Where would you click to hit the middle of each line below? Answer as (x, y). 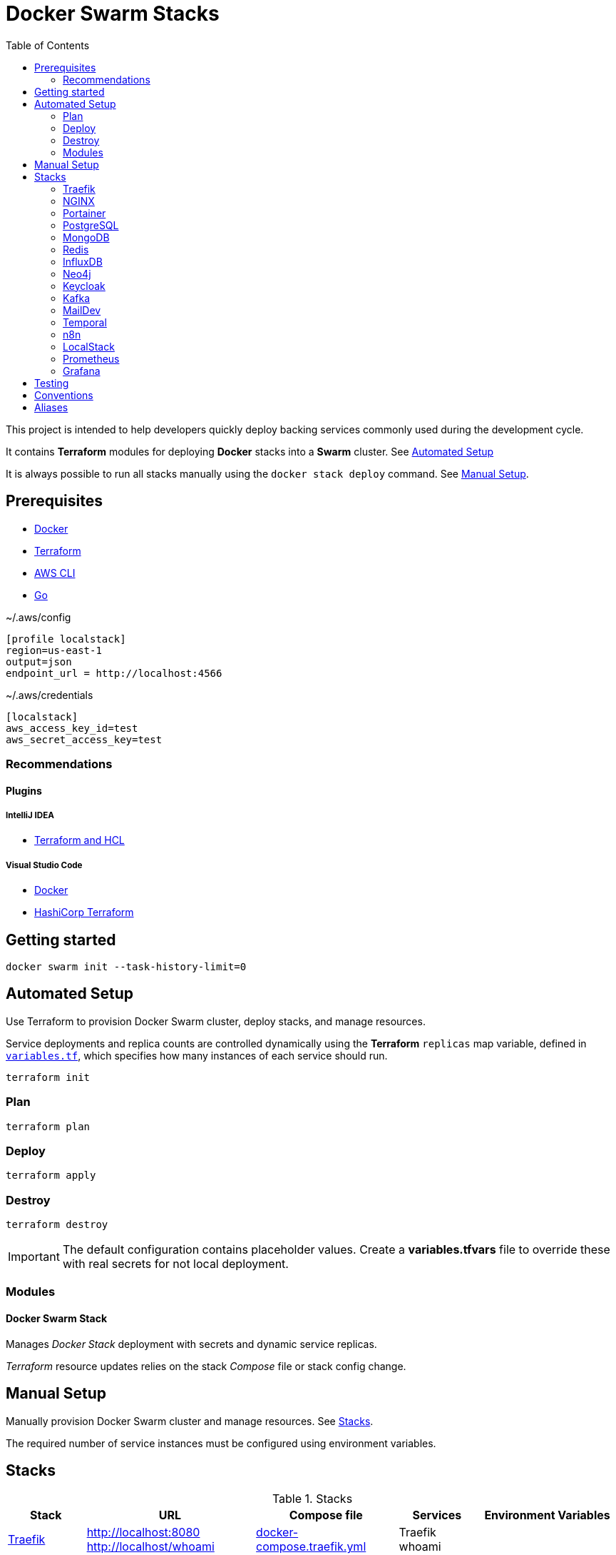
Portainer (84, 213)
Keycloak (84, 286)
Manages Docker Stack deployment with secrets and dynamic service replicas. (191, 1344)
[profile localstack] (66, 639)
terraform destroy (57, 1225)
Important (34, 1257)
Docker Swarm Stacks (113, 14)
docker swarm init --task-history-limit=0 (126, 966)
